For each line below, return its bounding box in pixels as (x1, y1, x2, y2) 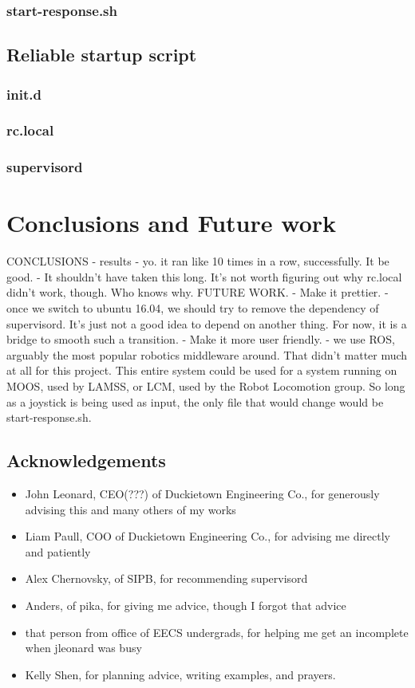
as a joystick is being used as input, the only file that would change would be (6, 393, 384, 410)
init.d (6, 84, 41, 104)
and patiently (25, 543, 91, 560)
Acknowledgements (6, 448, 166, 473)
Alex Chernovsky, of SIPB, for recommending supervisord (25, 570, 308, 587)
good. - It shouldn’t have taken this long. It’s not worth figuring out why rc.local (6, 268, 402, 285)
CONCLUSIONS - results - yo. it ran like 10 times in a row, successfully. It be (6, 253, 389, 269)
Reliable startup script (6, 42, 197, 67)
